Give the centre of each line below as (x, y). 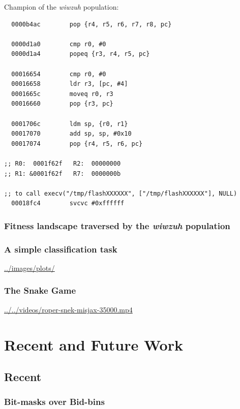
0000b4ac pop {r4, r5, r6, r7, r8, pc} (92, 24)
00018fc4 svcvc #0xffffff (68, 203)
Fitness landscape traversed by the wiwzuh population (117, 225)
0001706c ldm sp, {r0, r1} (70, 124)
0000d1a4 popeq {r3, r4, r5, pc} (81, 54)
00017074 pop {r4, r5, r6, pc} (77, 144)
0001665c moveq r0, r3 (62, 94)
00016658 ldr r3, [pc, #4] (70, 84)
